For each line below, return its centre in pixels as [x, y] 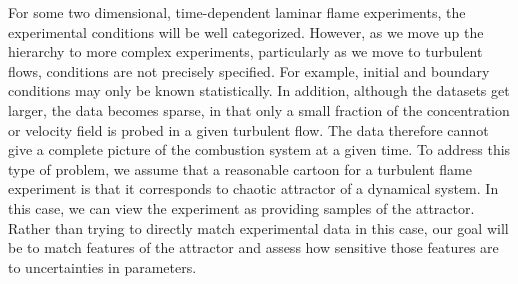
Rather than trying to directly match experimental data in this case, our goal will [258, 227]
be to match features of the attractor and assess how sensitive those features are [253, 247]
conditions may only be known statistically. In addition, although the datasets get [259, 90]
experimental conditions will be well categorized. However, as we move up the [246, 31]
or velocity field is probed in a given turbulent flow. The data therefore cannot [248, 129]
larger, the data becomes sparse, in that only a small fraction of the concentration [259, 109]
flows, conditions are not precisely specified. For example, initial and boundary [249, 70]
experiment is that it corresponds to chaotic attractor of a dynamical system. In [253, 188]
